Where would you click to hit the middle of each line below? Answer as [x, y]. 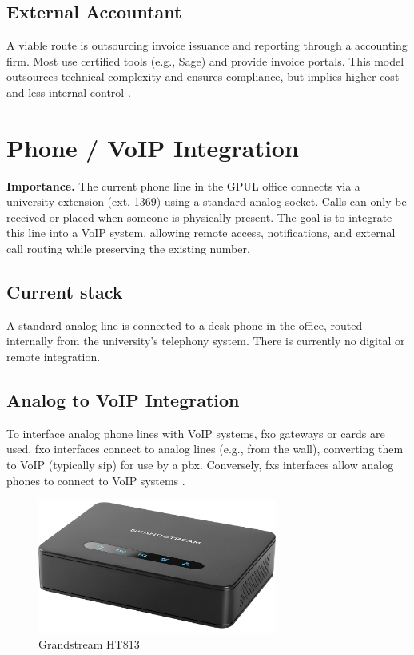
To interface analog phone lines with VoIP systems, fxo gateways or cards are [196, 433]
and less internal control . [69, 92]
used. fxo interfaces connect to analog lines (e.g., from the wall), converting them [205, 449]
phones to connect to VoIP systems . [96, 480]
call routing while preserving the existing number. [128, 249]
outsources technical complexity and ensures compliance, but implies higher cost [203, 76]
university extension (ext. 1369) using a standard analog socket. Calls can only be [207, 201]
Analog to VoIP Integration [123, 400]
